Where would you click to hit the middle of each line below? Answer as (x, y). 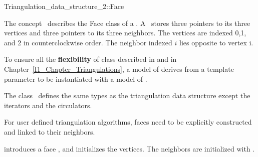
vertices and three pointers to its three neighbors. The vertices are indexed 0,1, (125, 33)
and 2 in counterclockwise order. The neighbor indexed (88, 42)
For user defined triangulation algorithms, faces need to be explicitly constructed (128, 122)
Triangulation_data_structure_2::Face (64, 6)
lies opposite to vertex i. (216, 42)
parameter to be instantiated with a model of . (76, 78)
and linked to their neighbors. (50, 131)
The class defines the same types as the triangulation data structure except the (127, 95)
